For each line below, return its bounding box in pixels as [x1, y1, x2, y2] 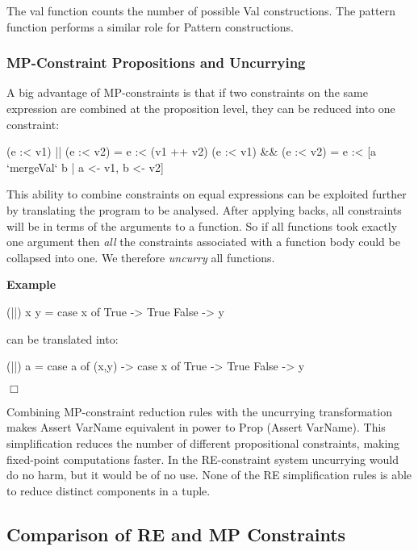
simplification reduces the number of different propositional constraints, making [6, 434, 400, 451]
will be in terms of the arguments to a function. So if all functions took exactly [6, 217, 398, 234]
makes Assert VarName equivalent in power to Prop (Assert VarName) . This [6, 419, 386, 436]
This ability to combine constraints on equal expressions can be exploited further [6, 186, 407, 202]
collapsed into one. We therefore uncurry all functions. [6, 248, 275, 265]
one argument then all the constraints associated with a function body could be [6, 233, 400, 250]
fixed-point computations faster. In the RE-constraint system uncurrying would [6, 450, 399, 467]
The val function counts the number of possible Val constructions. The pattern [6, 2, 395, 19]
